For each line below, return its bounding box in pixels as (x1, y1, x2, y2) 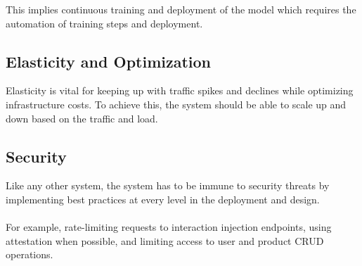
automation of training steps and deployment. (6, 15, 203, 30)
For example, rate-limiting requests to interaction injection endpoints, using (6, 220, 332, 234)
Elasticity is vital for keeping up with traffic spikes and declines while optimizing (6, 83, 354, 98)
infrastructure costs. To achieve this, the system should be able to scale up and (6, 96, 347, 111)
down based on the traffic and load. (6, 110, 158, 125)
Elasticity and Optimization (6, 50, 212, 72)
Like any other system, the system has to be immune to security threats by (6, 178, 330, 193)
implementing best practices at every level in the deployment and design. (6, 191, 320, 206)
